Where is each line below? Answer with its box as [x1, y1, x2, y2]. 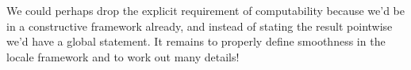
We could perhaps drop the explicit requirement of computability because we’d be [6, 2, 405, 18]
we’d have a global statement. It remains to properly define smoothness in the [6, 33, 386, 50]
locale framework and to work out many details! [6, 48, 240, 64]
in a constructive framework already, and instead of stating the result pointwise [6, 17, 393, 34]
